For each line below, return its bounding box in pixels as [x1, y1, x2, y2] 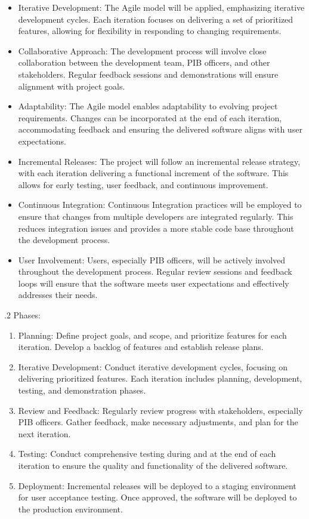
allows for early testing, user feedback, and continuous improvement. [18, 178, 268, 191]
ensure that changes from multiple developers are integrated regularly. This [18, 210, 293, 222]
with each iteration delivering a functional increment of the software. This [18, 167, 289, 179]
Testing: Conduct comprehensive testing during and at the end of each [18, 447, 276, 460]
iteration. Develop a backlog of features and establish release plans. [18, 340, 264, 353]
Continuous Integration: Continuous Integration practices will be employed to [18, 198, 302, 211]
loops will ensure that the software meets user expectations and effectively [18, 277, 289, 289]
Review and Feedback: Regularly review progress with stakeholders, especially [18, 404, 303, 416]
